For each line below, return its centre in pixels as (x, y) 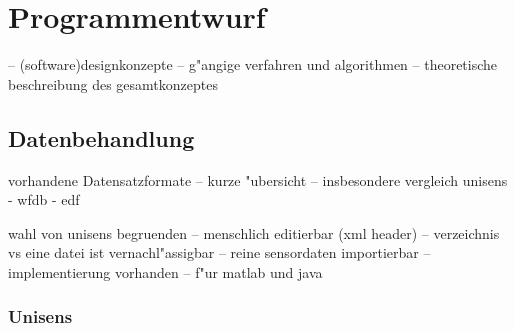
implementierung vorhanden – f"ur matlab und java (165, 271)
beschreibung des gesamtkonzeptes (113, 83)
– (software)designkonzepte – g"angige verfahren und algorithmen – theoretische (253, 64)
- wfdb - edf (44, 199)
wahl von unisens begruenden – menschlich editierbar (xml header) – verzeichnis (254, 232)
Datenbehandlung (101, 137)
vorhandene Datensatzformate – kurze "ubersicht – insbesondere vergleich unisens (258, 179)
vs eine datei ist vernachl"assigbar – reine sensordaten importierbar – (219, 252)
